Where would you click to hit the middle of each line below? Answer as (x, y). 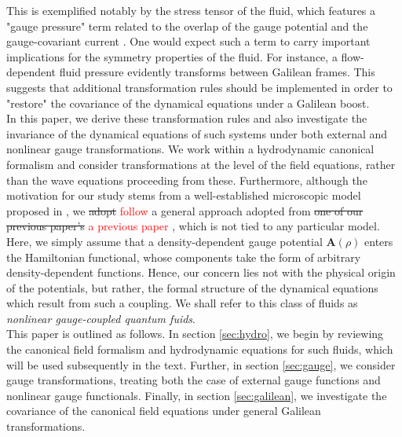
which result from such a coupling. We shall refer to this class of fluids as (182, 303)
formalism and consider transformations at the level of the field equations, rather (201, 164)
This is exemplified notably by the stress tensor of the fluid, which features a (191, 10)
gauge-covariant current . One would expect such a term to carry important (188, 41)
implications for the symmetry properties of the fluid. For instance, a (172, 56)
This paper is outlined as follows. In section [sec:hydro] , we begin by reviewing (195, 334)
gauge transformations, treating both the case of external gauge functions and (194, 380)
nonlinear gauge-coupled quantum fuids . (101, 318)
